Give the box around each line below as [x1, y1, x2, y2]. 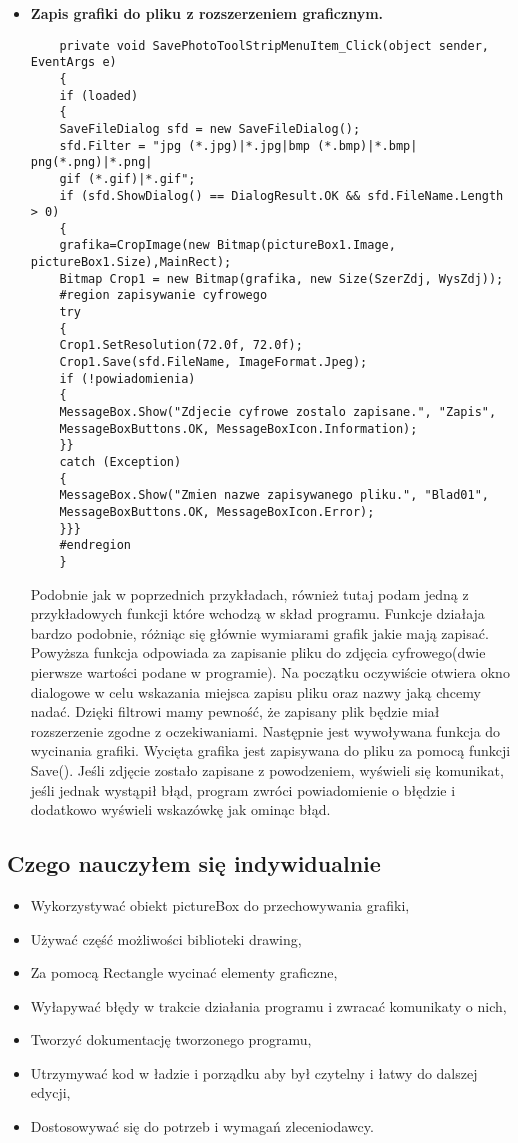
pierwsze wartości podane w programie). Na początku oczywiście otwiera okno [30, 661, 510, 682]
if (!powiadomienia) [59, 371, 196, 386]
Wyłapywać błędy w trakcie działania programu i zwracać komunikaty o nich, [30, 995, 507, 1016]
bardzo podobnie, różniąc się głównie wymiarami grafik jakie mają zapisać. [30, 622, 489, 643]
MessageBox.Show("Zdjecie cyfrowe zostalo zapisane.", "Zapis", [59, 405, 497, 420]
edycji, [30, 1082, 71, 1103]
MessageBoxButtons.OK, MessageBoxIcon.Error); [59, 504, 375, 519]
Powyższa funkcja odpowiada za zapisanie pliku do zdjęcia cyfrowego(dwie [30, 642, 486, 663]
